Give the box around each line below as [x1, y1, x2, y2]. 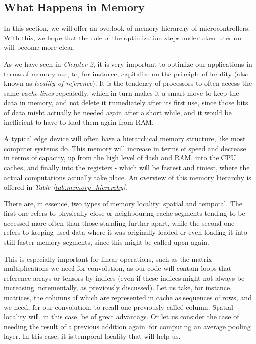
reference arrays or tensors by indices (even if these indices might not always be [4, 272, 245, 283]
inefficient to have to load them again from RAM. [4, 116, 154, 127]
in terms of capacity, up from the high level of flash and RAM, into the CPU [4, 153, 236, 163]
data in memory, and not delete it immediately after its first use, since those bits [4, 97, 248, 108]
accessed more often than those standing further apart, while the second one [4, 217, 235, 228]
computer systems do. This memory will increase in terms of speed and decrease [4, 143, 246, 153]
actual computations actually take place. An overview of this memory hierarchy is [4, 172, 251, 182]
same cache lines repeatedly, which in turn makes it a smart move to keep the [4, 87, 239, 98]
